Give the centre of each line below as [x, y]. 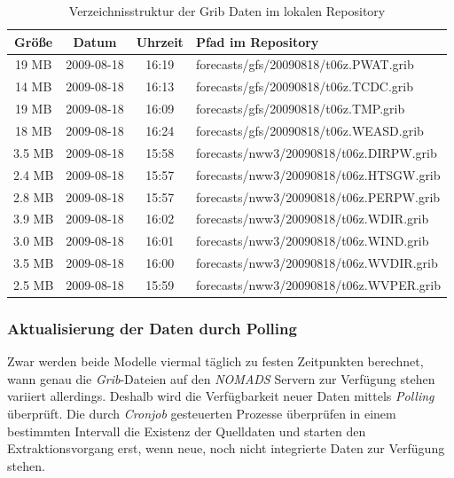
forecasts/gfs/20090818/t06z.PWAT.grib [305, 64]
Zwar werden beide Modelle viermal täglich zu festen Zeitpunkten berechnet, [215, 361]
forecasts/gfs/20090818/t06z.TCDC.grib [304, 86]
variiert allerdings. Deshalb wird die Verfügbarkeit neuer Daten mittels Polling [221, 396]
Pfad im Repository [257, 41]
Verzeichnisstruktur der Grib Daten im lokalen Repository [227, 11]
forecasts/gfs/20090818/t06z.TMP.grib [300, 109]
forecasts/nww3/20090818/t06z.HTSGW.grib [318, 174]
